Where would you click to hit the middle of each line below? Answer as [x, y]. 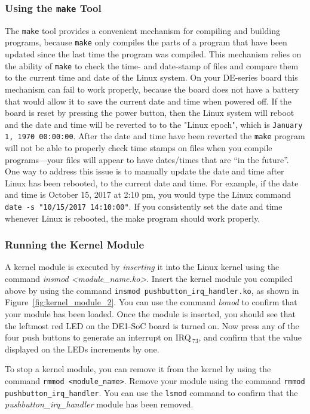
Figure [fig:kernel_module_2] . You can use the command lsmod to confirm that [151, 302]
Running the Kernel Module [75, 245]
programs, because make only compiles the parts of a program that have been [146, 42]
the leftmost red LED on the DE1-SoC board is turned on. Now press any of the [152, 325]
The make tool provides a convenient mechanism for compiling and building [142, 30]
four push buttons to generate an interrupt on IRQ [98, 337]
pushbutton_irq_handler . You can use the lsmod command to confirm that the [151, 392]
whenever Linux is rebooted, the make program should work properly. [133, 218]
